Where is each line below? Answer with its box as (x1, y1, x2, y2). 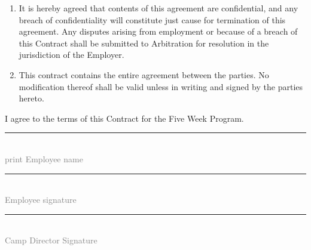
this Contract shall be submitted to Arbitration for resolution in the (19, 36, 269, 49)
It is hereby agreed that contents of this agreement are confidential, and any (19, 2, 298, 14)
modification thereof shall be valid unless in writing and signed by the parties (19, 80, 303, 92)
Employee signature (5, 193, 77, 206)
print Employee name (5, 152, 83, 165)
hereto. (19, 92, 44, 104)
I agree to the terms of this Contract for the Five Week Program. (5, 112, 244, 124)
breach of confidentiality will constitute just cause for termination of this (19, 13, 286, 26)
